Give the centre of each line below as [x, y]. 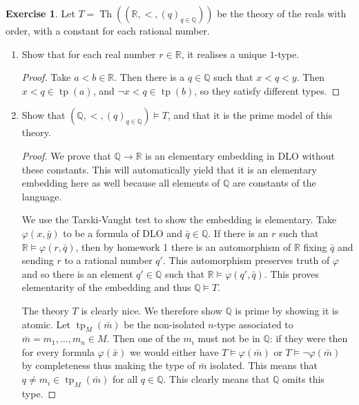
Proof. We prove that [66, 155]
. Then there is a [149, 77]
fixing [315, 246]
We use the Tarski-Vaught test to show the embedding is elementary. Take [179, 219]
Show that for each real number [89, 54]
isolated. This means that [264, 365]
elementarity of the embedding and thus [106, 287]
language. [42, 196]
